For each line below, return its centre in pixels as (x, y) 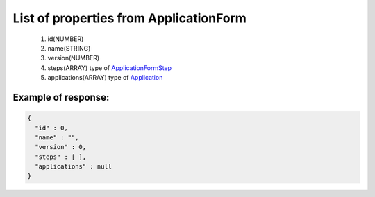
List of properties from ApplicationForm (130, 18)
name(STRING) (69, 48)
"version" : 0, (61, 147)
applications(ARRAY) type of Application (105, 78)
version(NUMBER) (74, 58)
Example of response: (61, 97)
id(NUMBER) (66, 39)
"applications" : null (74, 167)
